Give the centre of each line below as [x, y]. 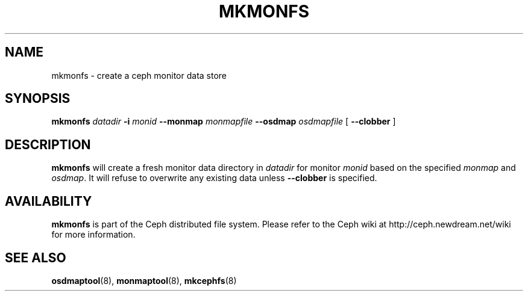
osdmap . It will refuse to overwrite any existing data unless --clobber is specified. [214, 178]
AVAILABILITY [49, 201]
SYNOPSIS [38, 99]
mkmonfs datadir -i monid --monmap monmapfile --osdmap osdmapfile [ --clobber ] [224, 122]
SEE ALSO [36, 257]
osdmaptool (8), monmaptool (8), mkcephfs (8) [144, 280]
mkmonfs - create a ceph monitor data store [139, 75]
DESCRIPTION [48, 144]
